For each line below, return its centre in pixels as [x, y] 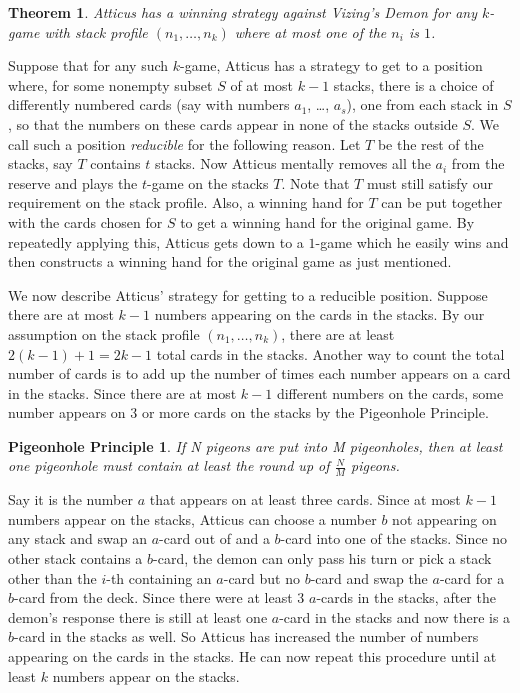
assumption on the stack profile [104, 333]
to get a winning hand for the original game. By [327, 221]
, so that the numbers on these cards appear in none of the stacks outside [233, 123]
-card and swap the [369, 577]
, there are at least [338, 333]
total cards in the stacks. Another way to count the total [330, 353]
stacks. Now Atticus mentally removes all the [292, 163]
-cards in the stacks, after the [406, 597]
